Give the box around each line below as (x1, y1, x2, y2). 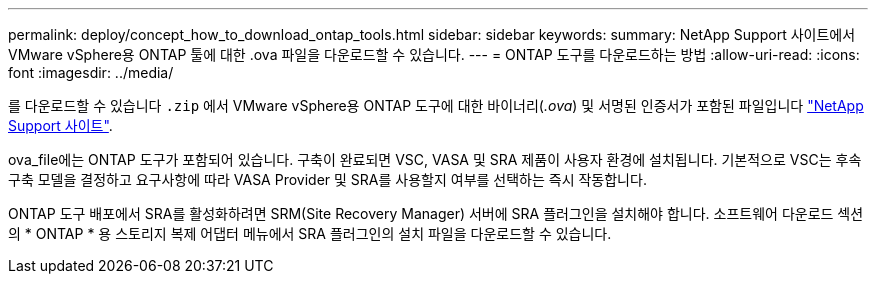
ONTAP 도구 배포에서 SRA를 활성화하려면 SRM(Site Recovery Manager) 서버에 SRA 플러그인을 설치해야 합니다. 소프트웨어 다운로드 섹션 (8, 205, 864, 222)
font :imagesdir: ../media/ (8, 64, 174, 81)
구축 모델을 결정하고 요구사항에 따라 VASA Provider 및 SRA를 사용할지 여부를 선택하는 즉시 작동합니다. (8, 171, 647, 188)
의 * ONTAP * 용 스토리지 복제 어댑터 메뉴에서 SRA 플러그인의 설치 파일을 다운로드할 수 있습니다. (8, 225, 612, 242)
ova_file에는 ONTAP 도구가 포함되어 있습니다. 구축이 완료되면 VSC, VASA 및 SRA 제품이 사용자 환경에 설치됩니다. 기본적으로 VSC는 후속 (8, 151, 862, 168)
